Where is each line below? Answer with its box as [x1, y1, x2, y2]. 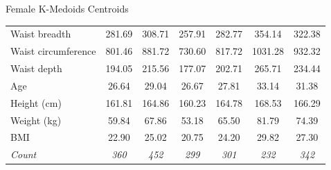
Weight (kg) [10, 112, 62, 127]
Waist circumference [10, 44, 96, 58]
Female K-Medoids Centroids [6, 1, 129, 15]
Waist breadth [10, 26, 71, 41]
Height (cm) [10, 95, 62, 110]
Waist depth [10, 61, 62, 76]
